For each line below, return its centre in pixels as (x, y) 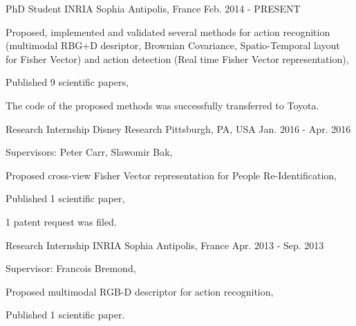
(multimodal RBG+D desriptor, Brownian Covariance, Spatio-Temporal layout (173, 45)
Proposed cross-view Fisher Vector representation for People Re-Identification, (171, 175)
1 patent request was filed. (61, 221)
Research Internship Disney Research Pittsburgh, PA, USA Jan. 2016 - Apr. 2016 (178, 128)
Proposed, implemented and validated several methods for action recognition (168, 31)
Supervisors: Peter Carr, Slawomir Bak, (89, 152)
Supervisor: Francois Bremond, (71, 268)
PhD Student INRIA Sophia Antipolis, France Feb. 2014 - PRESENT (153, 8)
